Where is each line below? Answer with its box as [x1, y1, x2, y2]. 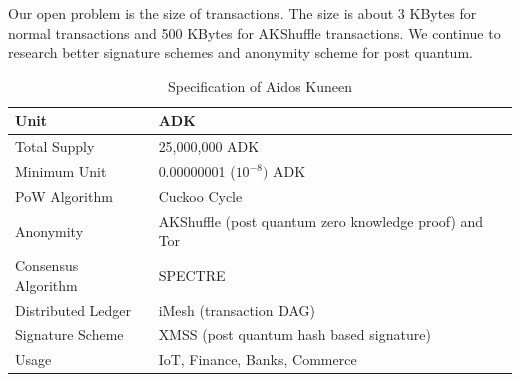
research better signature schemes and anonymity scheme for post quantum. [8, 42, 473, 63]
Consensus [15, 255, 79, 276]
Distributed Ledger [15, 299, 132, 320]
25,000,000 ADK [158, 136, 260, 157]
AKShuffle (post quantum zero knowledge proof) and [158, 210, 484, 231]
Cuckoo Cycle [158, 185, 243, 206]
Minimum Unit [15, 161, 107, 182]
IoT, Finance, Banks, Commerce [158, 349, 357, 370]
